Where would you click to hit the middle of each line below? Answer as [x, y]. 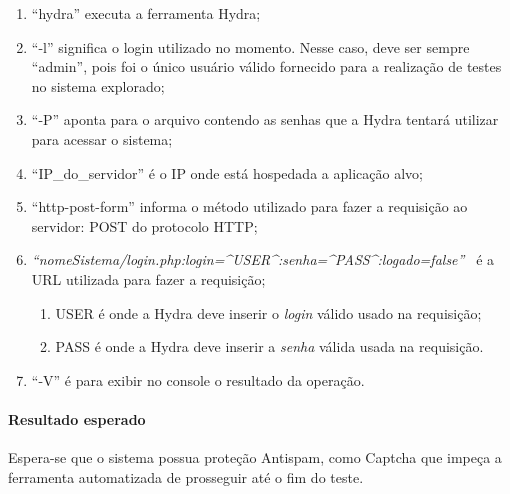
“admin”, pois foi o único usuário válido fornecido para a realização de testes [266, 66]
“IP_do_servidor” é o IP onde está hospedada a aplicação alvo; [227, 172]
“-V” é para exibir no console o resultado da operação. [198, 379]
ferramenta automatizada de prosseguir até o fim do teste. [186, 476]
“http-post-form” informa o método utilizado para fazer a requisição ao [249, 206]
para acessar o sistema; [102, 138]
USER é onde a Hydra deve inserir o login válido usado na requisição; [268, 312]
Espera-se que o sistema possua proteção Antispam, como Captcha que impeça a [255, 457]
